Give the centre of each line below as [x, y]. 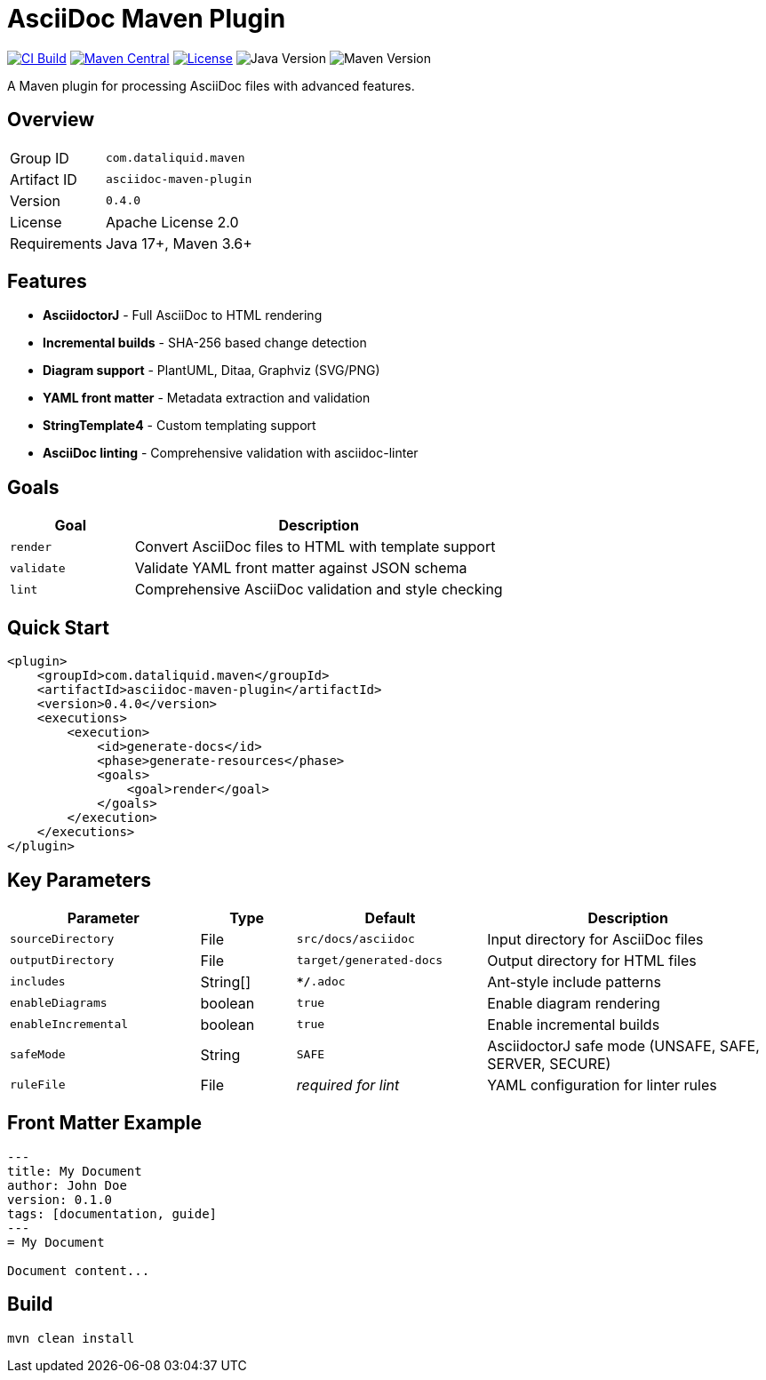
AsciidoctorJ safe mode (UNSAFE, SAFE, [623, 1045]
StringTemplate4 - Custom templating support [180, 426]
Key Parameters [79, 880]
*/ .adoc [321, 982]
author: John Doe [67, 1185]
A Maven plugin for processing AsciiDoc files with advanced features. [211, 85]
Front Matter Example [105, 1123]
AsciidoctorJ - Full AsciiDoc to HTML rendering [183, 315]
